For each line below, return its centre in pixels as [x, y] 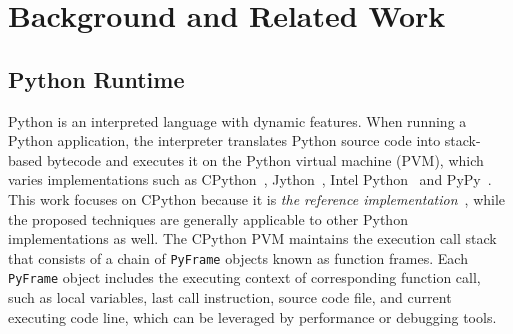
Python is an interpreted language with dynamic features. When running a [237, 120]
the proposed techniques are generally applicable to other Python [208, 218]
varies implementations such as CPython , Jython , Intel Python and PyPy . [250, 179]
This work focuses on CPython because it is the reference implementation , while [257, 198]
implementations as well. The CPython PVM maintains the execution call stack [252, 238]
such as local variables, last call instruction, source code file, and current [230, 297]
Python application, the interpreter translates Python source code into [224, 140]
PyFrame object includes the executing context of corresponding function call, [244, 277]
